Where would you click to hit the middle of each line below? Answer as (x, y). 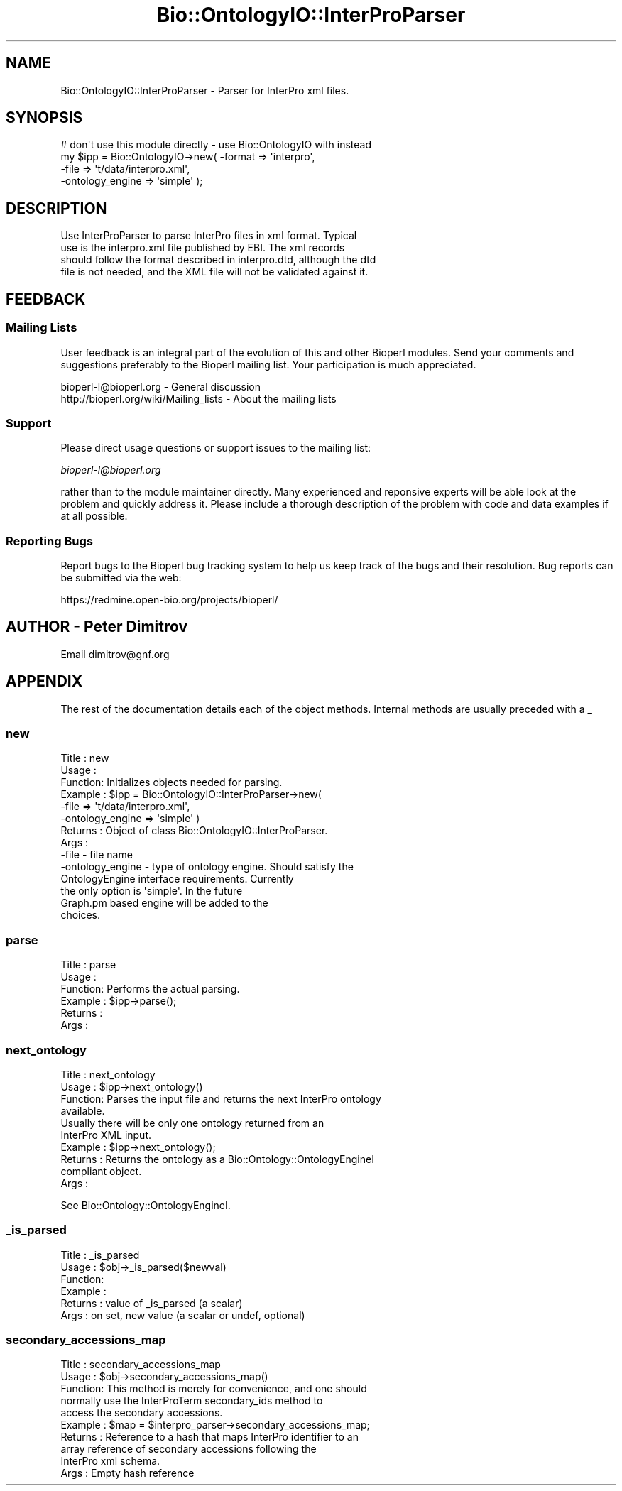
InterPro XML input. (106, 1135)
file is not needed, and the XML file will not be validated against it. (214, 272)
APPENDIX (44, 682)
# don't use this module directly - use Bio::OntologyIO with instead (216, 145)
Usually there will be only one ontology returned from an (192, 1123)
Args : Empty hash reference (127, 1473)
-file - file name (97, 855)
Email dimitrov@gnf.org (115, 654)
